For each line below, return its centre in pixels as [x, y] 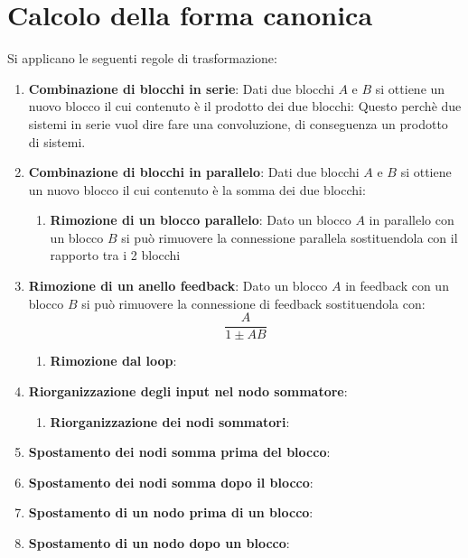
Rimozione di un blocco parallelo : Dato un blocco [201, 220]
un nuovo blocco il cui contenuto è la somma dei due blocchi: [197, 189]
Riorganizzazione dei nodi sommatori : [170, 421]
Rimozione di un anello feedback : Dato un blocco [178, 286]
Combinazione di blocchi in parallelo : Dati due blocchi [194, 172]
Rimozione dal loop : [113, 361]
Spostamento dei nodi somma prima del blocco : [179, 452]
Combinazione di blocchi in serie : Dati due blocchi [181, 88]
